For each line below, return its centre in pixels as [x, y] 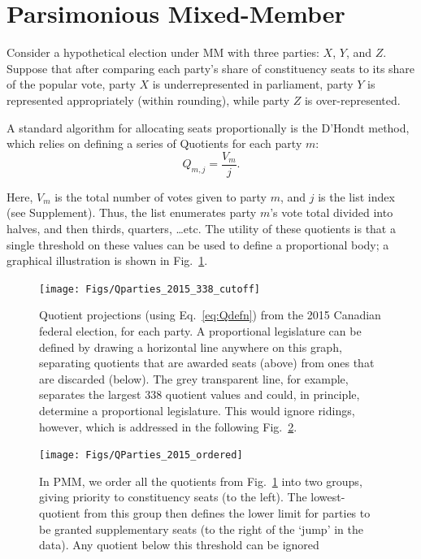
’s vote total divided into [332, 212]
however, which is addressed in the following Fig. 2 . [168, 426]
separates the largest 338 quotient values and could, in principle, [200, 394]
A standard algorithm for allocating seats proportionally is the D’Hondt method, [208, 127]
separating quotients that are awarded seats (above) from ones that [207, 363]
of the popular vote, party [71, 84]
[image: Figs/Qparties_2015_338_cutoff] [150, 289]
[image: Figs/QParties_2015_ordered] [141, 455]
